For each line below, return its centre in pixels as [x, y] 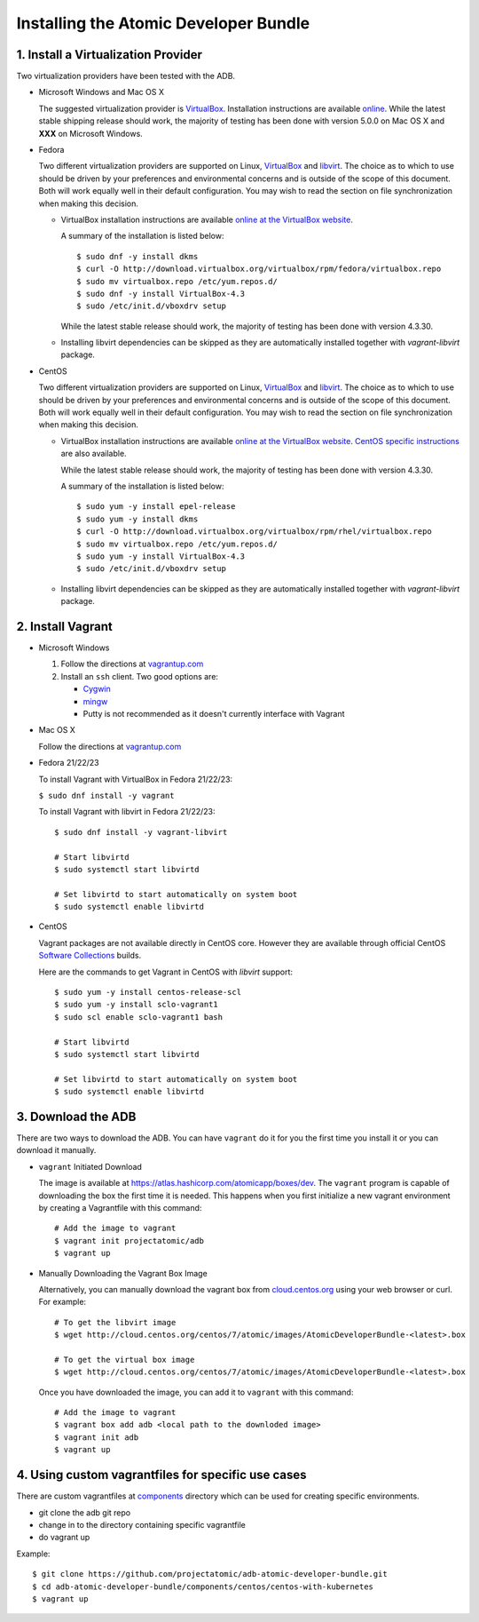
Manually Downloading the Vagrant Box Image [123, 1273]
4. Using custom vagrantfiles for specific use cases [161, 1475]
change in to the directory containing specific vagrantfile [142, 1524]
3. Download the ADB [76, 1116]
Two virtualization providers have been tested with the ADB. [126, 76]
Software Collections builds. [90, 956]
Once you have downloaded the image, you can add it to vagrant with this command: [196, 1392]
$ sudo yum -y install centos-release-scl [148, 992]
